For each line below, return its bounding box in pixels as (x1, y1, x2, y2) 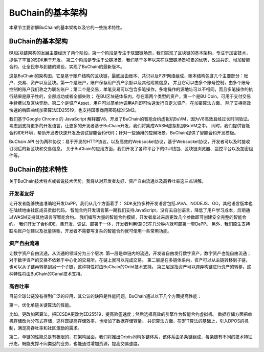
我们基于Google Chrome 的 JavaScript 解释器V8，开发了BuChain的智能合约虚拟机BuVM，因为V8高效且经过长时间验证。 (9, 116, 252, 122)
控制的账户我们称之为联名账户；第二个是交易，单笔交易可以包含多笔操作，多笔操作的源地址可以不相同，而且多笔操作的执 (9, 86, 253, 93)
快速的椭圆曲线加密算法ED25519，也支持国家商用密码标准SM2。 (9, 107, 139, 113)
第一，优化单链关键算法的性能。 (9, 302, 73, 308)
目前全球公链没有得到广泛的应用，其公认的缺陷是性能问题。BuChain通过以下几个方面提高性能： (9, 293, 202, 299)
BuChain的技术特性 (9, 165, 68, 173)
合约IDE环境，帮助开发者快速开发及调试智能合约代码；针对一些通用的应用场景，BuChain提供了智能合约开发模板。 (9, 130, 239, 136)
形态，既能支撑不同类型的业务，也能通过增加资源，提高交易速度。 (9, 341, 142, 347)
